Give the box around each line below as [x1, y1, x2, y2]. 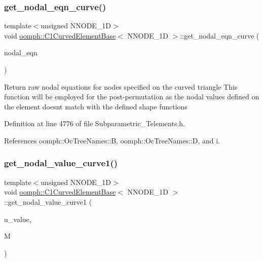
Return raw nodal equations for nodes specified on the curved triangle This [4, 81, 238, 92]
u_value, [4, 213, 31, 224]
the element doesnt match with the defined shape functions [4, 101, 187, 111]
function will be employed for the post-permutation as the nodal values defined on [4, 91, 259, 102]
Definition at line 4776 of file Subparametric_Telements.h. [4, 118, 185, 129]
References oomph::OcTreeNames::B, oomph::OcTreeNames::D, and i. [4, 135, 220, 145]
